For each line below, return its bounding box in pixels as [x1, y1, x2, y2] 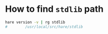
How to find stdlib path [5, 3, 104, 15]
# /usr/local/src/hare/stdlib [5, 24, 83, 29]
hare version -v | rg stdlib [5, 20, 65, 25]
